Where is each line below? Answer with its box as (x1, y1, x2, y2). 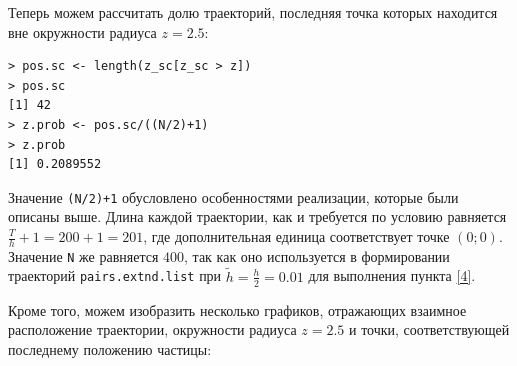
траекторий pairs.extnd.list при (8, 265, 222, 286)
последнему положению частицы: (8, 338, 212, 359)
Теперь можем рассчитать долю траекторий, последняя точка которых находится (8, 2, 498, 22)
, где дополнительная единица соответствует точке (143, 226, 450, 246)
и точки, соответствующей (349, 319, 510, 340)
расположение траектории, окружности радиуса (8, 319, 297, 340)
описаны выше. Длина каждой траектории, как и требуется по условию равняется (8, 206, 507, 227)
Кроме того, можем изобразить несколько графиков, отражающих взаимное (8, 299, 467, 320)
